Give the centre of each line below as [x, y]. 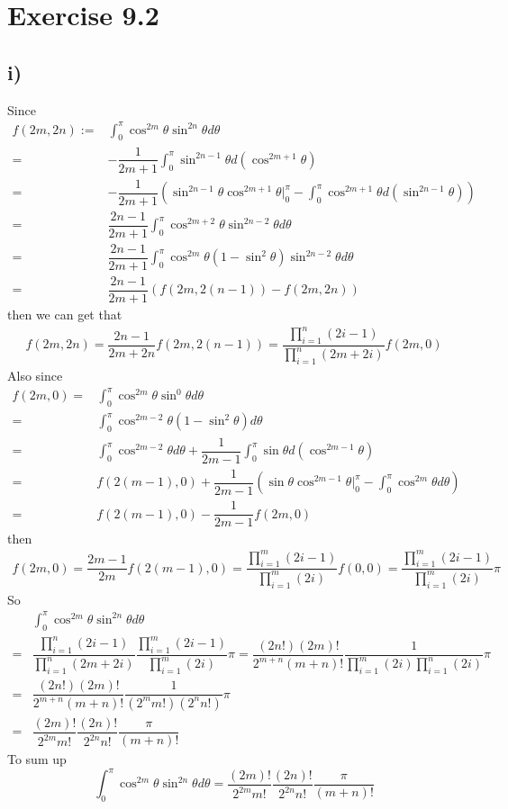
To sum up [37, 759]
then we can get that [65, 314]
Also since [35, 376]
